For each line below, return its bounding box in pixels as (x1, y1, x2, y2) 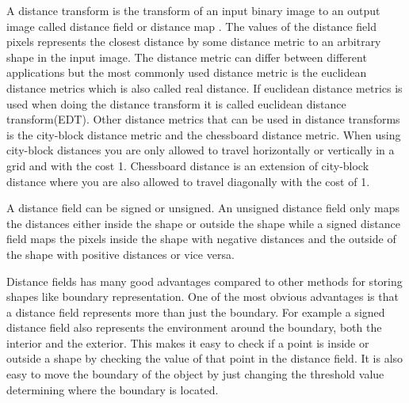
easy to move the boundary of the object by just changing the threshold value (6, 366, 384, 382)
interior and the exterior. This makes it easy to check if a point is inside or (6, 334, 369, 351)
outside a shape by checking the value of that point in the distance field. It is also (6, 350, 403, 367)
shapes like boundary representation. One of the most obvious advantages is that (6, 288, 399, 305)
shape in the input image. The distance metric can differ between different (6, 48, 367, 65)
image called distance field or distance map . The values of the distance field (6, 17, 377, 34)
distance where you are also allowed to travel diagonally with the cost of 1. (6, 173, 370, 189)
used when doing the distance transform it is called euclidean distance (6, 95, 346, 112)
